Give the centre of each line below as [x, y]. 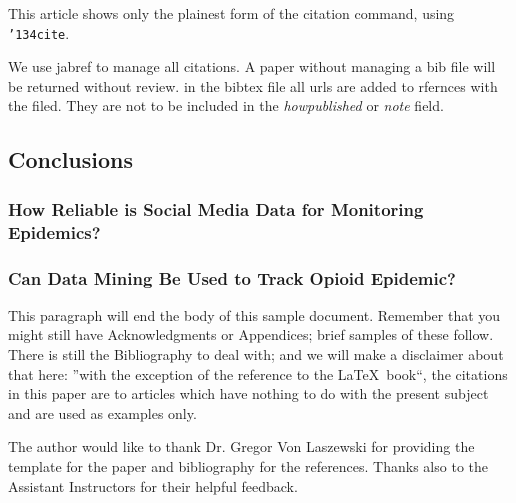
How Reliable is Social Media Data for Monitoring [216, 208]
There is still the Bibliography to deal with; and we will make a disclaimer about [256, 353]
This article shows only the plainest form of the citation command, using [231, 13]
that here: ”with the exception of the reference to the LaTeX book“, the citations [258, 373]
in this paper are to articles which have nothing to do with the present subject [248, 393]
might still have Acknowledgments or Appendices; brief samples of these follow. [251, 334]
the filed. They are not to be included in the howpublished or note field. [226, 105]
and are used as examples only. [102, 412]
